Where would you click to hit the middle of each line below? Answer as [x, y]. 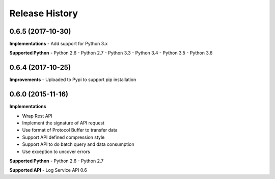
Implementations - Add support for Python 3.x [59, 44]
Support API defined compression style [63, 137]
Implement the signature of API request [63, 123]
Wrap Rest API [37, 116]
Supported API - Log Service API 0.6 [48, 170]
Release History [44, 13]
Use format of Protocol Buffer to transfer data [70, 130]
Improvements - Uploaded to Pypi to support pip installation [73, 80]
